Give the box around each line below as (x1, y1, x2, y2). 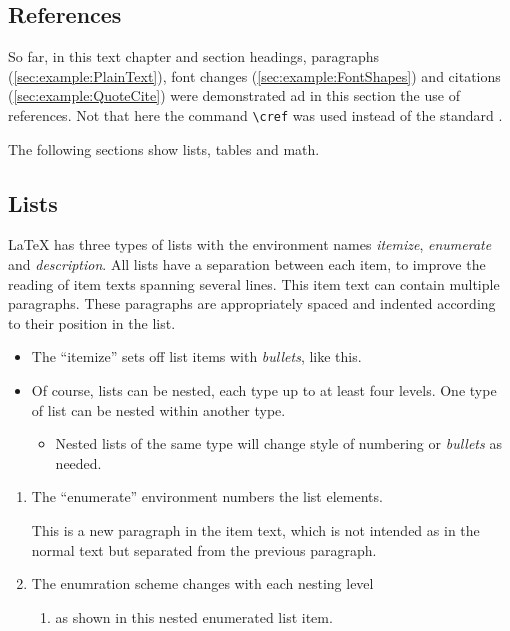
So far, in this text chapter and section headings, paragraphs (8, 46, 380, 67)
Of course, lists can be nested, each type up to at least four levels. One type (31, 380, 497, 400)
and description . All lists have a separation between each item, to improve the (8, 254, 486, 275)
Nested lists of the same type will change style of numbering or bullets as (55, 433, 502, 454)
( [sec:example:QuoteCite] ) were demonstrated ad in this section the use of (8, 85, 460, 106)
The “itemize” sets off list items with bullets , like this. (31, 346, 362, 367)
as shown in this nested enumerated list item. (55, 606, 333, 627)
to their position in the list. (8, 312, 176, 333)
